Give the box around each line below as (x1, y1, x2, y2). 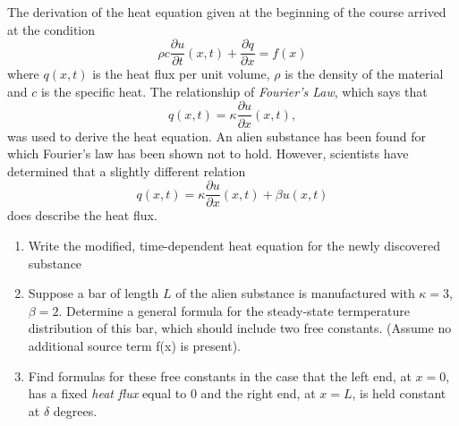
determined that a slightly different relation (7, 161, 246, 180)
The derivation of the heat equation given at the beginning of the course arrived (7, 3, 446, 21)
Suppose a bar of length (28, 284, 159, 302)
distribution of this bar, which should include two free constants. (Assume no (28, 319, 452, 337)
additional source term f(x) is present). (28, 336, 241, 354)
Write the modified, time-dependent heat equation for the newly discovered (28, 235, 441, 254)
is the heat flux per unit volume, (92, 64, 270, 83)
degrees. (53, 401, 98, 420)
